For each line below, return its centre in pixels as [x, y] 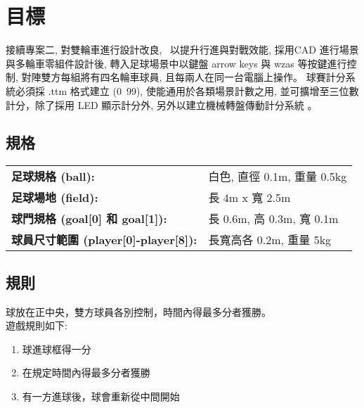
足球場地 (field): [55, 198]
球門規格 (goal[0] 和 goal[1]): [89, 219]
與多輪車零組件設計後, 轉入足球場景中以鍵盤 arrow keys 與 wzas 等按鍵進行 [176, 63]
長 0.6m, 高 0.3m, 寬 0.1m [273, 219]
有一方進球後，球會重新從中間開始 [101, 396]
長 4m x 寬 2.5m [249, 198]
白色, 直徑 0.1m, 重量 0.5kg [278, 177]
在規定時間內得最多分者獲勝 [86, 372]
